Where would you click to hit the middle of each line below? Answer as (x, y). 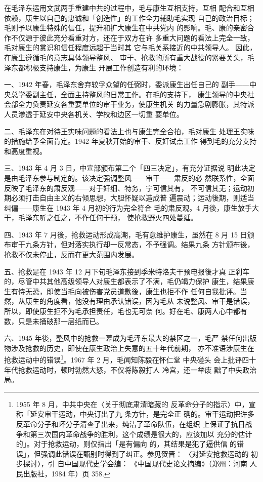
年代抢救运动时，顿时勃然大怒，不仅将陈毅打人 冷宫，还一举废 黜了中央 (123, 369)
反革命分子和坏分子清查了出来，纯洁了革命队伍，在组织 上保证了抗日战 (134, 424)
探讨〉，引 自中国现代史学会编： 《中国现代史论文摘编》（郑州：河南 (135, 464)
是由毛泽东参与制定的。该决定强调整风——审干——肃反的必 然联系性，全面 (129, 177)
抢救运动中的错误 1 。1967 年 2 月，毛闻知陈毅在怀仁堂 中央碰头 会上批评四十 (130, 359)
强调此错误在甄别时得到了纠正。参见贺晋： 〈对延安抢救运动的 (145, 453)
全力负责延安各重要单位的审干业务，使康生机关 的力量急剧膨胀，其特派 (136, 104)
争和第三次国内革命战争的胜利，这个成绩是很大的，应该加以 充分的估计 (134, 434)
